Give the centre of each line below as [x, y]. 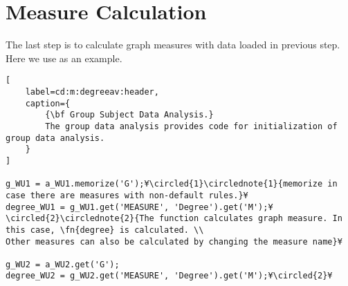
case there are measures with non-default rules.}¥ [127, 195]
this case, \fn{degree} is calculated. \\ [105, 230]
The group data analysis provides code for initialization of [191, 126]
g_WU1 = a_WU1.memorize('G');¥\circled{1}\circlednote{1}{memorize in [172, 184]
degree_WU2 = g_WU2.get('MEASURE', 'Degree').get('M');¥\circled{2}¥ [169, 276]
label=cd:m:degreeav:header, [92, 92]
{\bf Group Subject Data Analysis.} [129, 115]
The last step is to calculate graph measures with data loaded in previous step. [173, 45]
